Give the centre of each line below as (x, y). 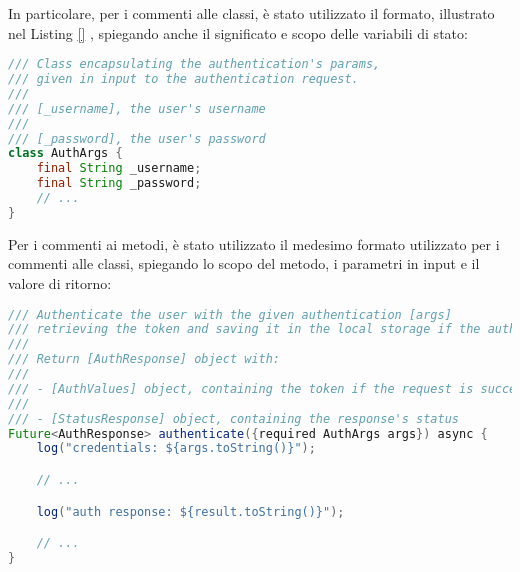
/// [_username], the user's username (137, 108)
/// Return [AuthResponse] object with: (144, 359)
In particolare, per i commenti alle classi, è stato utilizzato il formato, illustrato (251, 13)
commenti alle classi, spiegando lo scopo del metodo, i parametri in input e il (244, 263)
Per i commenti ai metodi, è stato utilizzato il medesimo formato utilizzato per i (254, 243)
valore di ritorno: (60, 283)
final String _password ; (119, 183)
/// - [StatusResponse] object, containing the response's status (234, 418)
